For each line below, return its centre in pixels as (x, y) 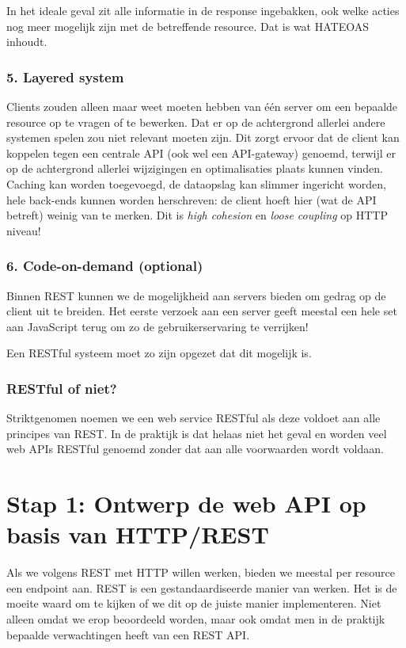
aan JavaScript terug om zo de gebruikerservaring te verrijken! (157, 326)
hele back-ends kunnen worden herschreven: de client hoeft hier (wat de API (192, 199)
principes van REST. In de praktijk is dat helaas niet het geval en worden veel (197, 433)
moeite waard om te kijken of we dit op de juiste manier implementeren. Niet (194, 603)
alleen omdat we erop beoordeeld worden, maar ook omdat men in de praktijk (196, 619)
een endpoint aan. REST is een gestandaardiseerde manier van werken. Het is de (202, 587)
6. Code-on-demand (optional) (105, 266)
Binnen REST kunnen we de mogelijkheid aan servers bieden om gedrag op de (196, 295)
